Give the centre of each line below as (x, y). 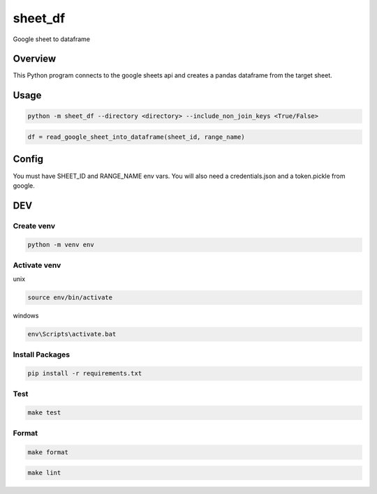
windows (26, 316)
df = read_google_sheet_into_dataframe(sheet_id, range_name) (136, 137)
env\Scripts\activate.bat (72, 334)
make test (44, 413)
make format (48, 452)
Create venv (34, 225)
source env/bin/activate (70, 298)
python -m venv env (61, 245)
